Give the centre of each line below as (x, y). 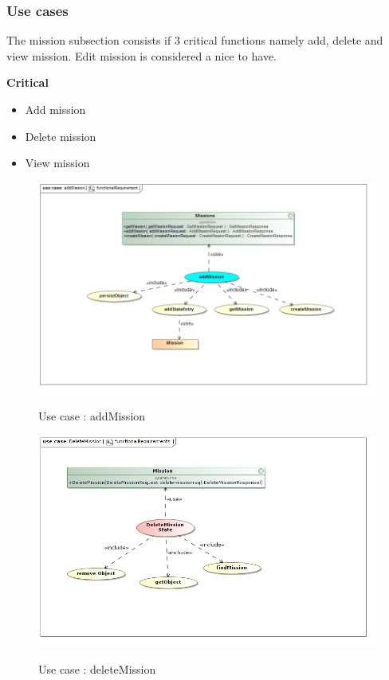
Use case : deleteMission (97, 668)
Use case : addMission (92, 416)
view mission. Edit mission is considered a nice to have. (141, 55)
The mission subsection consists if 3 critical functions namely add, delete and (195, 40)
